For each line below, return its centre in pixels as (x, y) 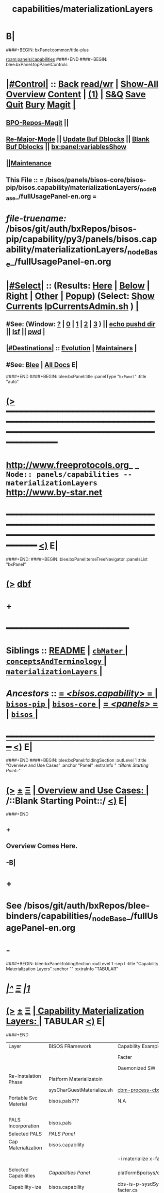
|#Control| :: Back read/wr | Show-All (82, 84)
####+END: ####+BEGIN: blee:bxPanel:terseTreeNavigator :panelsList (77, 559)
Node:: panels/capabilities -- (69, 474)
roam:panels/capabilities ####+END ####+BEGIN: (57, 59)
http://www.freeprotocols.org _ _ (73, 465)
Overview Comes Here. (42, 846)
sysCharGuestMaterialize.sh (81, 1090)
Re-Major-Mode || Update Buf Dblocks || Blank (78, 139)
